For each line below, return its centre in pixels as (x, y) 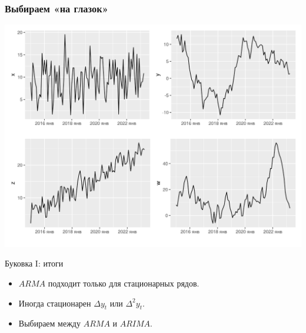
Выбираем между (49, 323)
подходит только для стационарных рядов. (124, 283)
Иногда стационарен (55, 303)
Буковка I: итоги (34, 263)
